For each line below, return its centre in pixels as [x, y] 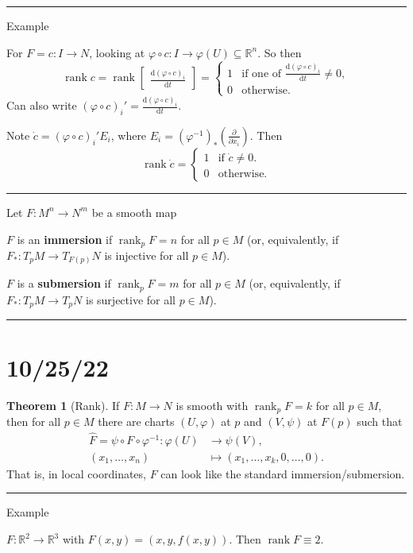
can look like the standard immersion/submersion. [283, 473]
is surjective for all [130, 299]
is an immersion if [65, 239]
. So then [280, 52]
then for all [34, 421]
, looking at [117, 52]
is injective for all [147, 255]
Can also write [42, 105]
